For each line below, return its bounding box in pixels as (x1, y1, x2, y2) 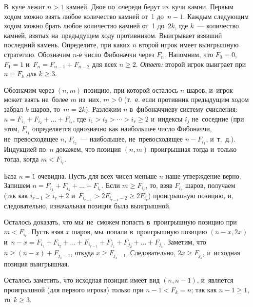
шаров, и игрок (186, 84, 233, 95)
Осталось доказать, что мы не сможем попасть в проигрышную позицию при (4, 217, 237, 227)
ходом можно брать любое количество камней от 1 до (4, 20, 165, 31)
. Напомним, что (164, 49, 213, 59)
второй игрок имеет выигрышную (138, 40, 239, 50)
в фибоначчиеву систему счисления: (130, 103, 238, 114)
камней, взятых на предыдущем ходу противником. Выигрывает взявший (4, 30, 222, 40)
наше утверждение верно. (165, 170, 241, 181)
